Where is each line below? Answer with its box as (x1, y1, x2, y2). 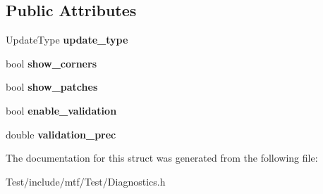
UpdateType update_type (6, 32, 128, 47)
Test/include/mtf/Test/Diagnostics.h (6, 174, 166, 188)
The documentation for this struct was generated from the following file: (6, 150, 318, 165)
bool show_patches (6, 79, 98, 94)
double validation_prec (6, 127, 116, 141)
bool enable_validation (6, 103, 117, 117)
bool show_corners (6, 56, 97, 70)
